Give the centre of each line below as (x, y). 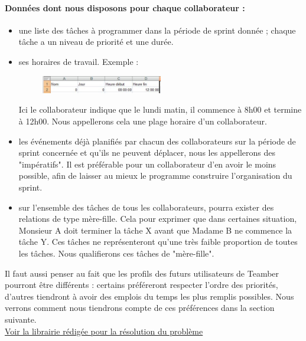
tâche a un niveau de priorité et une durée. (96, 42)
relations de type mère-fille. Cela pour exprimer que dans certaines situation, (158, 219)
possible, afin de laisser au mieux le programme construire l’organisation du (155, 176)
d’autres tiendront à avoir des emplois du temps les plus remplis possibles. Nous (149, 296)
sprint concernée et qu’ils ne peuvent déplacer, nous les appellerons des (147, 153)
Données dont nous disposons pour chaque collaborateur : (125, 7)
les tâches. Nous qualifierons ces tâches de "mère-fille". (116, 253)
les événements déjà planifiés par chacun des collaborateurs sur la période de (157, 141)
